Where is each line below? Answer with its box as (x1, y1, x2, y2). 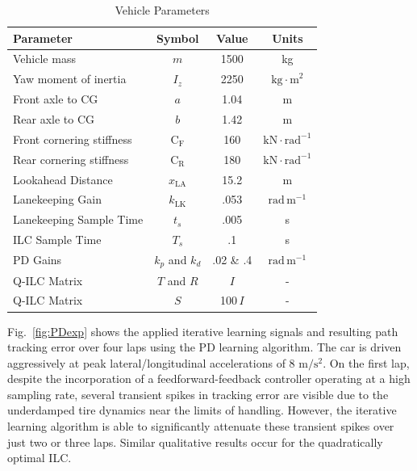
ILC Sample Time (13, 231, 102, 248)
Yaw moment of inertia (13, 70, 127, 87)
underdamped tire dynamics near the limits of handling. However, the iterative (7, 402, 397, 418)
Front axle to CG (13, 90, 98, 107)
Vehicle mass (13, 50, 76, 67)
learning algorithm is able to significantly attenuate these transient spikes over (7, 418, 394, 435)
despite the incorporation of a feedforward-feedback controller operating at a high (7, 370, 411, 387)
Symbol (156, 29, 199, 46)
